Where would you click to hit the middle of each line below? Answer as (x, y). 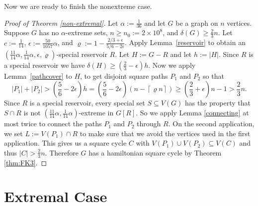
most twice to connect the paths (53, 124)
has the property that (217, 103)
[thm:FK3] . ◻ (26, 162)
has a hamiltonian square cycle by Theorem (155, 152)
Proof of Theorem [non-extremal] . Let (61, 23)
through (149, 124)
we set (13, 133)
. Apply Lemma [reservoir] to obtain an (185, 42)
